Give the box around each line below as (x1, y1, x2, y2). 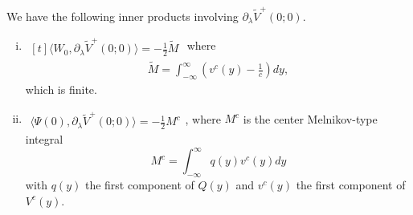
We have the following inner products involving (6, 7, 239, 24)
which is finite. (25, 80, 97, 97)
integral (25, 131, 63, 148)
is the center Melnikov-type (243, 110, 378, 127)
